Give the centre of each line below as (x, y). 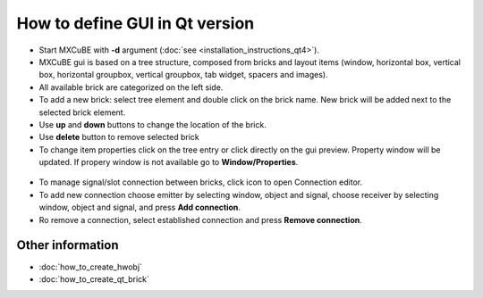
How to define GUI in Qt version (136, 23)
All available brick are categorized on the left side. (131, 87)
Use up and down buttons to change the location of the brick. (153, 124)
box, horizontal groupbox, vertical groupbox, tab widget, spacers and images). (183, 75)
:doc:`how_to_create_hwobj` (91, 267)
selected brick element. (82, 112)
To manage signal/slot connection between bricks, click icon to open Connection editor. (200, 182)
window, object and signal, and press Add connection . (140, 207)
